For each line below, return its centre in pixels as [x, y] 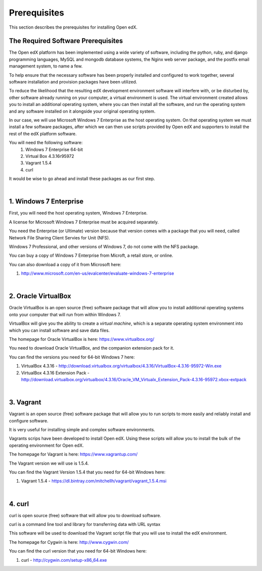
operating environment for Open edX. [46, 445]
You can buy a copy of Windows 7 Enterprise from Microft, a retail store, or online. [91, 255]
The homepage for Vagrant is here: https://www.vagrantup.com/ [73, 454]
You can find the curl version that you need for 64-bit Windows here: [78, 551]
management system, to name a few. [46, 66]
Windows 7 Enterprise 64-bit [54, 149]
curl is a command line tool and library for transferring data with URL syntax [85, 524]
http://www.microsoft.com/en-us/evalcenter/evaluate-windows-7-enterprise [98, 273]
